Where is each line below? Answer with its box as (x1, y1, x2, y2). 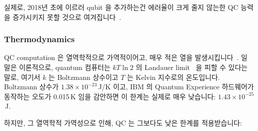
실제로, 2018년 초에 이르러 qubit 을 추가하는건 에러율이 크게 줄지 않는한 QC (4, 2, 239, 12)
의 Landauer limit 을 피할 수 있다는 (136, 62, 248, 72)
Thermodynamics (4, 33, 75, 45)
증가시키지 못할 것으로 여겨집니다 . (12, 11, 121, 22)
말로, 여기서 (4, 71, 40, 82)
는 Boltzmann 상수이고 (48, 71, 119, 82)
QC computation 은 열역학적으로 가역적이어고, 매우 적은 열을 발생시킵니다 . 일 (4, 52, 248, 63)
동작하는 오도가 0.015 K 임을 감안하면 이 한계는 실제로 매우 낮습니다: (4, 91, 216, 101)
